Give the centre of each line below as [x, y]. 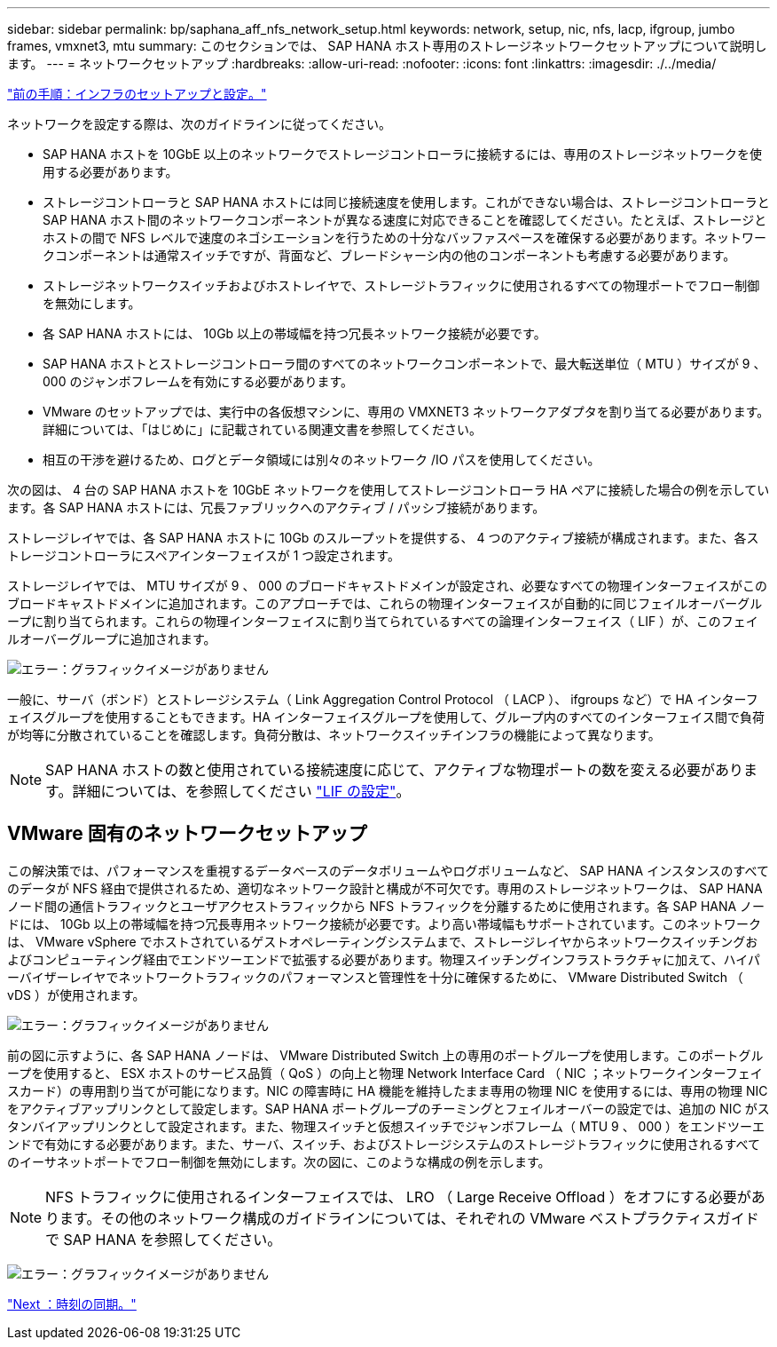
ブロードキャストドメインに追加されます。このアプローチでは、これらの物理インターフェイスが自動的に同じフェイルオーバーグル [385, 603]
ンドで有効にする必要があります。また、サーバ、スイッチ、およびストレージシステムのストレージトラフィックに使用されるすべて [384, 1144]
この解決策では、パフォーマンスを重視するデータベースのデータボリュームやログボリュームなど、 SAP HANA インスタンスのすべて [388, 870]
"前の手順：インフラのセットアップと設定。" [137, 94]
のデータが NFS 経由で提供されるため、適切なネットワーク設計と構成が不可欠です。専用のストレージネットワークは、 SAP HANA [385, 888]
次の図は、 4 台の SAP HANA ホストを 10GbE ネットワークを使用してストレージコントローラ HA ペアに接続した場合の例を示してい [388, 490]
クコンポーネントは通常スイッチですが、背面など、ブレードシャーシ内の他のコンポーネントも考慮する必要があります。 [389, 255]
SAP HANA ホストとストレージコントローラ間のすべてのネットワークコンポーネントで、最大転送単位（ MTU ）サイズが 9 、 [404, 364]
